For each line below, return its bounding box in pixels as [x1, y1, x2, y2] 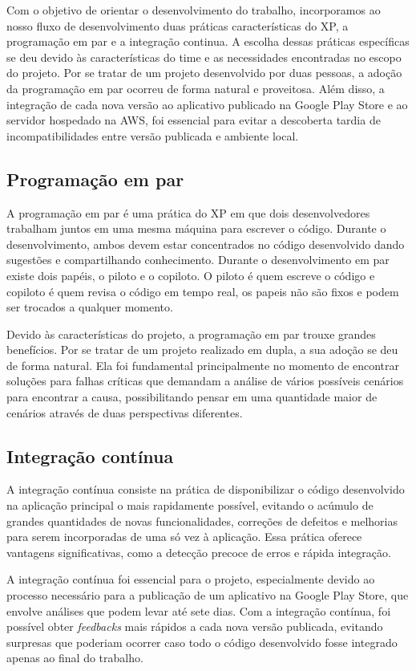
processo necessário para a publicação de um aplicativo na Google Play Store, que [6, 587, 409, 604]
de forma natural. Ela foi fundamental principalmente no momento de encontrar [6, 356, 400, 373]
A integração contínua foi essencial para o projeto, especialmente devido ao [6, 571, 375, 588]
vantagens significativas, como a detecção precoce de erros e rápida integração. [6, 543, 391, 560]
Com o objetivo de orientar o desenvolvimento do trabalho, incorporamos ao [6, 2, 381, 18]
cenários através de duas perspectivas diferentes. [6, 404, 243, 421]
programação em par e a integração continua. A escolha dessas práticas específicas [6, 33, 410, 50]
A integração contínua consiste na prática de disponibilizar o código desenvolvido [6, 481, 405, 498]
